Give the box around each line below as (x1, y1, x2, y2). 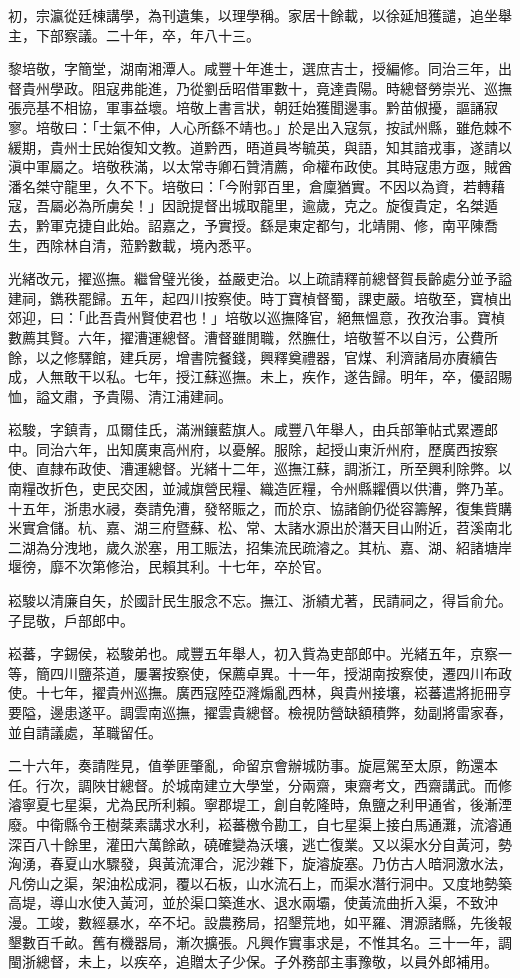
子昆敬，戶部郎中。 (8, 609, 134, 630)
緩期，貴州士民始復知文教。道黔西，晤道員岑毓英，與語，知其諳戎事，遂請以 (8, 136, 512, 157)
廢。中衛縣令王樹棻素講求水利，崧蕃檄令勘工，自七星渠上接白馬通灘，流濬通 (8, 813, 512, 834)
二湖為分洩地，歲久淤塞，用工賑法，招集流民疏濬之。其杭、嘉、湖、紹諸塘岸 (8, 536, 512, 557)
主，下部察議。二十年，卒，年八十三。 (8, 24, 260, 45)
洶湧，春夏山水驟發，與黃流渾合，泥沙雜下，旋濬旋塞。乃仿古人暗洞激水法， (8, 853, 512, 874)
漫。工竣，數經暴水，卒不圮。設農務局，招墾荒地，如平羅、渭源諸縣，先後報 (8, 911, 512, 932)
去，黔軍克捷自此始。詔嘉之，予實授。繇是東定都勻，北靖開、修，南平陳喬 (8, 214, 498, 235)
